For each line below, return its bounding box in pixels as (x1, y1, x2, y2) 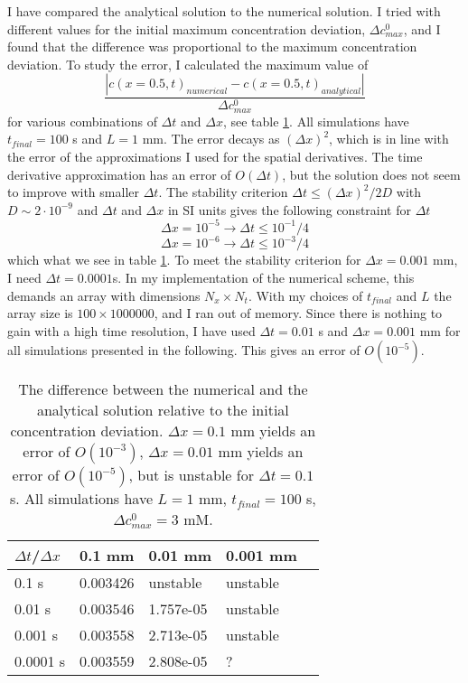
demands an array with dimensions (7, 285, 201, 304)
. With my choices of (248, 285, 363, 304)
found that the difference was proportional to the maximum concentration (7, 37, 417, 56)
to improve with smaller (7, 182, 139, 201)
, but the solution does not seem (282, 164, 461, 183)
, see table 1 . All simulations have (222, 111, 409, 130)
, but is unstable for (128, 464, 254, 486)
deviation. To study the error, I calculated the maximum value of (7, 54, 369, 73)
